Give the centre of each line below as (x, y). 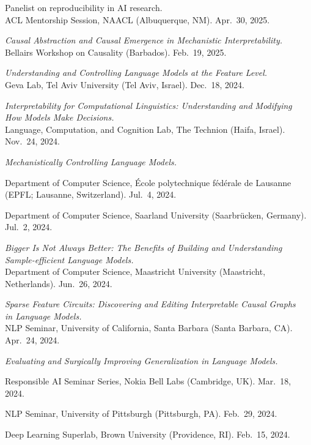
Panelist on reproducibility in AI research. (84, 7)
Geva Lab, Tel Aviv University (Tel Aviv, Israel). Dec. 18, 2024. (125, 84)
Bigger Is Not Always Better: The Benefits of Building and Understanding (144, 247)
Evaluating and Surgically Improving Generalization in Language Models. (141, 360)
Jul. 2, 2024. (29, 227)
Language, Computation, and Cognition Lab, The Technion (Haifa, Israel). (145, 129)
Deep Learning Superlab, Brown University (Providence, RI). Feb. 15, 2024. (148, 434)
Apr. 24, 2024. (32, 340)
